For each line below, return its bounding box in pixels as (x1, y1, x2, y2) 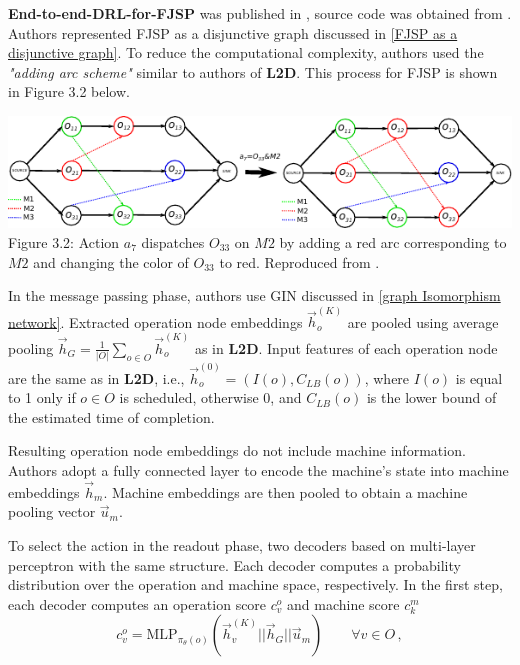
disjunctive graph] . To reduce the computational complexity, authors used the (8, 42, 484, 63)
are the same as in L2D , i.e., (8, 367, 185, 388)
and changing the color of (33, 251, 189, 272)
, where (364, 367, 410, 388)
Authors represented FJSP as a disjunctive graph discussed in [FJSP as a (8, 22, 458, 43)
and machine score (287, 593, 400, 614)
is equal (455, 367, 503, 388)
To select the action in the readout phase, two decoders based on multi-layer (8, 535, 476, 556)
